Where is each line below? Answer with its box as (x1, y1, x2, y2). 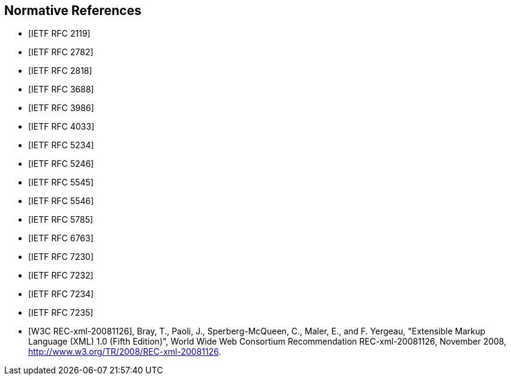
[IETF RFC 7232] (28, 270, 94, 281)
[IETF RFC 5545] (28, 177, 94, 188)
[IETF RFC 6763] (28, 233, 94, 244)
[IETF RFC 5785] (28, 214, 94, 225)
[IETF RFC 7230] (28, 252, 94, 262)
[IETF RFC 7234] (28, 289, 94, 300)
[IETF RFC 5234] (28, 140, 94, 151)
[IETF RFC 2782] (28, 47, 94, 58)
